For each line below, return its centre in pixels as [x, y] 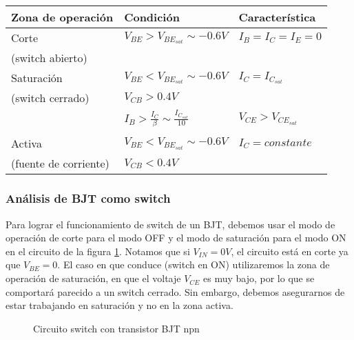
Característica [277, 17]
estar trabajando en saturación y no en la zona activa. [119, 305]
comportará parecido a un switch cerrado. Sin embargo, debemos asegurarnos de [175, 291]
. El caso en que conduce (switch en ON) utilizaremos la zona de [194, 264]
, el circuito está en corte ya [290, 251]
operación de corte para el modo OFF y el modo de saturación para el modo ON [176, 238]
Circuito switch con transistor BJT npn [116, 328]
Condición [152, 17]
